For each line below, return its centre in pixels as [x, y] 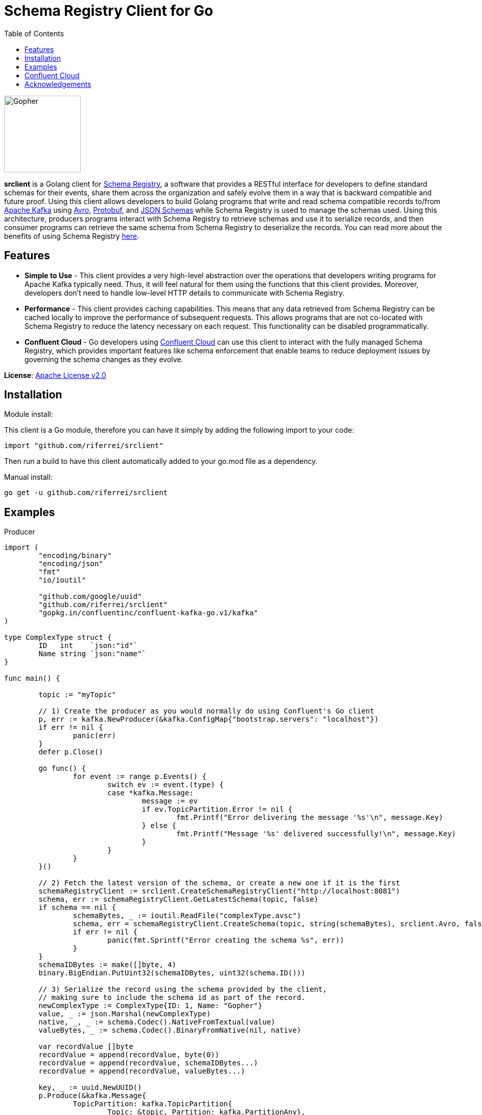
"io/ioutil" [62, 580]
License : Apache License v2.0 [55, 375]
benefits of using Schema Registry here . [72, 236]
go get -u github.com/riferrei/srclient [86, 493]
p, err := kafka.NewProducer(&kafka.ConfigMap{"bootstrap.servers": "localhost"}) [209, 719]
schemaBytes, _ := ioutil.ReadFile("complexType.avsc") [187, 916]
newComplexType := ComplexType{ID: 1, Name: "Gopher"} [150, 1006]
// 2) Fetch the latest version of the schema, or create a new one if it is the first [219, 883]
